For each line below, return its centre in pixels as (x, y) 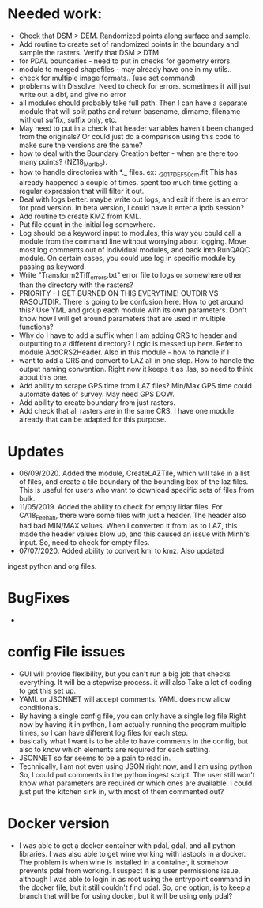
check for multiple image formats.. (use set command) (107, 78)
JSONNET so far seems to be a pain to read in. (95, 758)
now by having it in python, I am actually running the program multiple (132, 724)
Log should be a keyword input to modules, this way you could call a (130, 233)
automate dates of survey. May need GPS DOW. (96, 394)
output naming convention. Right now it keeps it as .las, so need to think (136, 369)
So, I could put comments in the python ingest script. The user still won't (137, 774)
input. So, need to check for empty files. (84, 543)
